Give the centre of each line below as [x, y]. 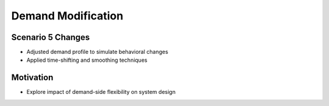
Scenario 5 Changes [51, 37]
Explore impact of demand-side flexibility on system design [101, 92]
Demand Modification [67, 16]
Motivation [32, 78]
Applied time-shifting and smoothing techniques [87, 60]
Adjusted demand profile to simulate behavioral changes [97, 52]
